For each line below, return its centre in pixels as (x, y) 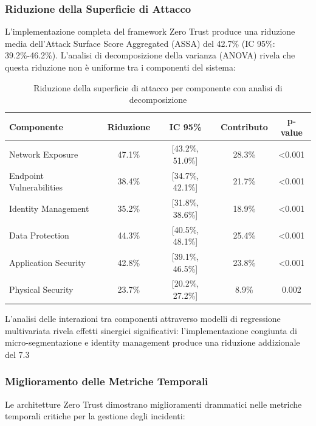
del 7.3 (17, 354)
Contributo (244, 126)
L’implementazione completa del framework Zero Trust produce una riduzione (150, 31)
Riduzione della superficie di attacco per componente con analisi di (158, 87)
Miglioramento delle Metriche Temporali (107, 381)
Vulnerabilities (36, 187)
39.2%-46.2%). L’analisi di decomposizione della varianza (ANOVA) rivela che (150, 55)
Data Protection (39, 235)
